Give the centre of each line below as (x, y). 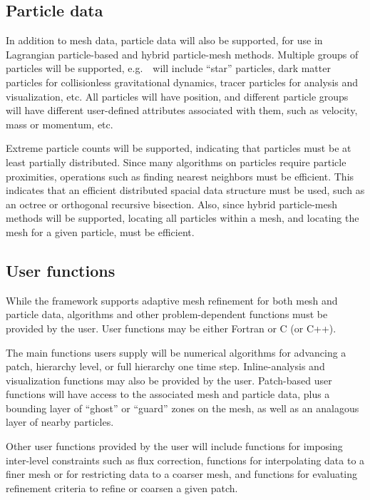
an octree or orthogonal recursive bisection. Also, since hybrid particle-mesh (171, 204)
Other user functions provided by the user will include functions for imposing (174, 446)
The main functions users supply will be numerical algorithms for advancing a (176, 352)
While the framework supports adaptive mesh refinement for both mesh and (172, 300)
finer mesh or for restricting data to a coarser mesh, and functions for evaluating (182, 474)
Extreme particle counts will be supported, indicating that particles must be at (179, 148)
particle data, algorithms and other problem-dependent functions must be (167, 314)
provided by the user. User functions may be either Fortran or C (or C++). (171, 328)
